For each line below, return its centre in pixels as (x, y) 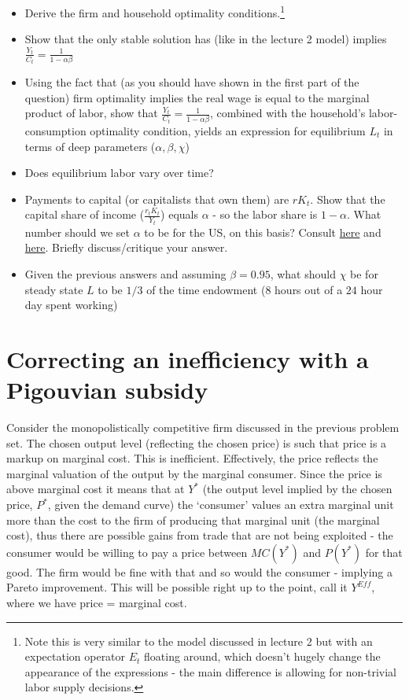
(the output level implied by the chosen (297, 489)
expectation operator (75, 656)
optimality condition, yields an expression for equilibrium (228, 130)
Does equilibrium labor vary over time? (119, 173)
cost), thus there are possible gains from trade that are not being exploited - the (200, 535)
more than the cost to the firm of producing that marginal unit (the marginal (193, 519)
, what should (303, 273)
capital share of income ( (85, 214)
